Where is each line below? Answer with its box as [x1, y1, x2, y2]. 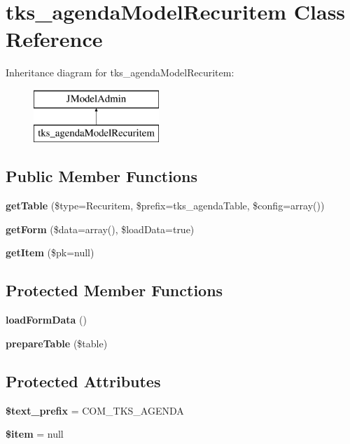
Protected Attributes [6, 370, 161, 391]
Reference [6, 25, 103, 53]
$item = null [6, 426, 64, 441]
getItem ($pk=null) [6, 245, 94, 260]
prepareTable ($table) [6, 335, 108, 350]
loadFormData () [6, 312, 87, 327]
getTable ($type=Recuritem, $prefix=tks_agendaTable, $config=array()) [6, 198, 325, 213]
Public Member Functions [6, 165, 197, 187]
